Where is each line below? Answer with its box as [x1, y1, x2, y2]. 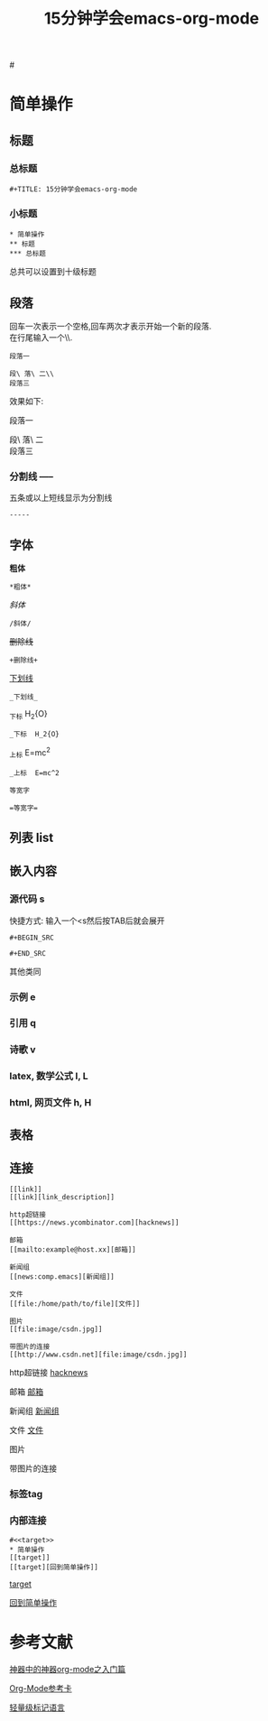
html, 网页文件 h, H [9, 1096, 92, 1109]
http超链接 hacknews [9, 1367, 88, 1378]
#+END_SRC [9, 948, 47, 958]
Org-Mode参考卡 [9, 1682, 72, 1693]
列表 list [9, 829, 54, 845]
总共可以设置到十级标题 [9, 266, 97, 277]
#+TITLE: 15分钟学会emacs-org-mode [9, 185, 138, 194]
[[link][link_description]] [9, 1193, 116, 1202]
